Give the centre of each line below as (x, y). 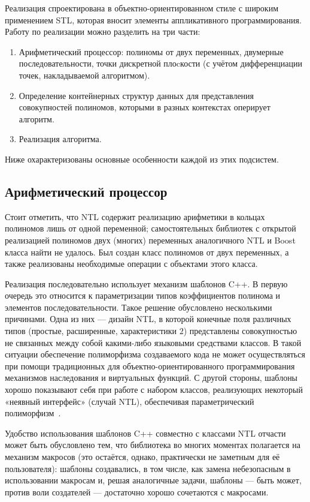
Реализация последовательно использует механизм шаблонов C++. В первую (146, 283)
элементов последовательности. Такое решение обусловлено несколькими (139, 307)
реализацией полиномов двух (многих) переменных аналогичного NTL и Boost (150, 240)
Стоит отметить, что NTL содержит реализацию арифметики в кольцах (135, 216)
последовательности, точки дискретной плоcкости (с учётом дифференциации (161, 63)
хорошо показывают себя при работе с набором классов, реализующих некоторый (154, 390)
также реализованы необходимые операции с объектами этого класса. (131, 264)
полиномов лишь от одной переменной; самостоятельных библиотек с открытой (151, 228)
